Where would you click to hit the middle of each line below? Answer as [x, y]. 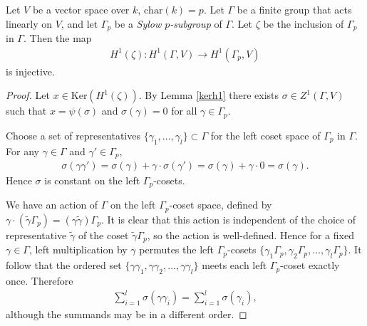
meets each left [234, 265]
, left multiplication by [78, 249]
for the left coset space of [265, 135]
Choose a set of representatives [73, 135]
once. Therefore [40, 280]
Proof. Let [28, 95]
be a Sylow [138, 23]
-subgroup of [196, 23]
